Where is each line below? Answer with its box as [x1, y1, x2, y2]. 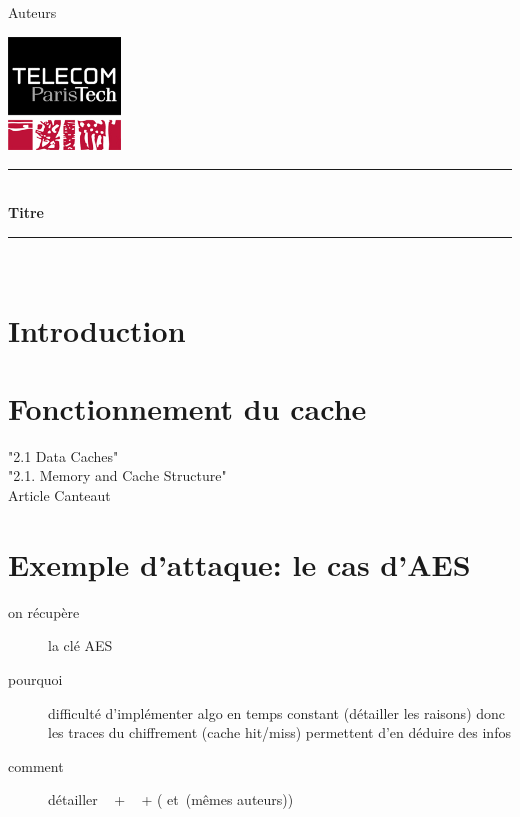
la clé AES [48, 635, 113, 656]
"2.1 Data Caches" [8, 445, 119, 466]
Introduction [8, 309, 186, 350]
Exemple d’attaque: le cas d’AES [8, 543, 471, 584]
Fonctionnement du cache [8, 387, 367, 428]
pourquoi [8, 668, 63, 689]
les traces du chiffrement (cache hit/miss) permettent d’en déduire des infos [48, 722, 511, 743]
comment [8, 755, 64, 776]
